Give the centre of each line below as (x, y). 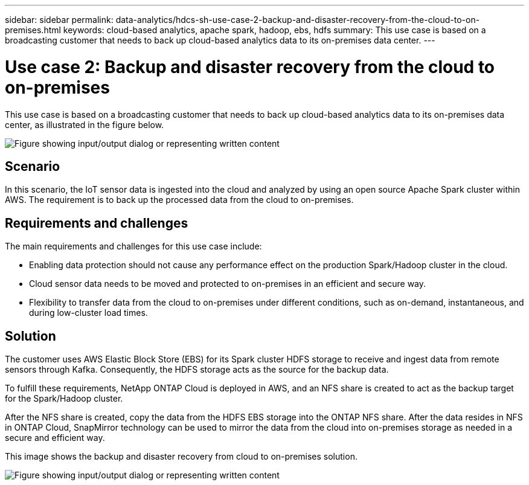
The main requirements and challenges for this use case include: (133, 246)
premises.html (33, 30)
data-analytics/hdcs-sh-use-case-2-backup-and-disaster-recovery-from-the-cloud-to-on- (298, 20)
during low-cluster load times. (88, 313)
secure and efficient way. (55, 438)
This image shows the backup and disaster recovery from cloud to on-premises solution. (181, 457)
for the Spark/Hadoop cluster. (64, 399)
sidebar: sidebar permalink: (59, 20)
